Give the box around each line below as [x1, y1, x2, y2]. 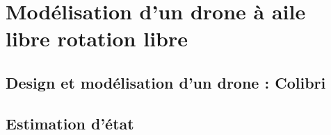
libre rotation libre [6, 24, 188, 53]
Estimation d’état [6, 112, 134, 134]
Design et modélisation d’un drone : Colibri [6, 71, 326, 93]
